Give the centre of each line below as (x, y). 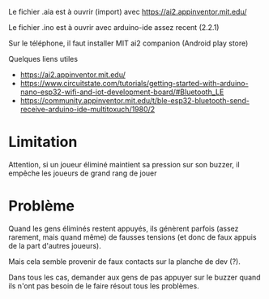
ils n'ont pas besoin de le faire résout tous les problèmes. (104, 286)
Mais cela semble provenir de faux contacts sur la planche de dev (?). (124, 261)
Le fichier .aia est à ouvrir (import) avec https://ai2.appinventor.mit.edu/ (128, 12)
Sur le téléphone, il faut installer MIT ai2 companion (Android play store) (128, 43)
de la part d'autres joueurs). (55, 245)
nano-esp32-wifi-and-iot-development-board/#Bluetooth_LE (122, 92)
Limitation (43, 142)
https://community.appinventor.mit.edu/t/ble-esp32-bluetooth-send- (134, 100)
